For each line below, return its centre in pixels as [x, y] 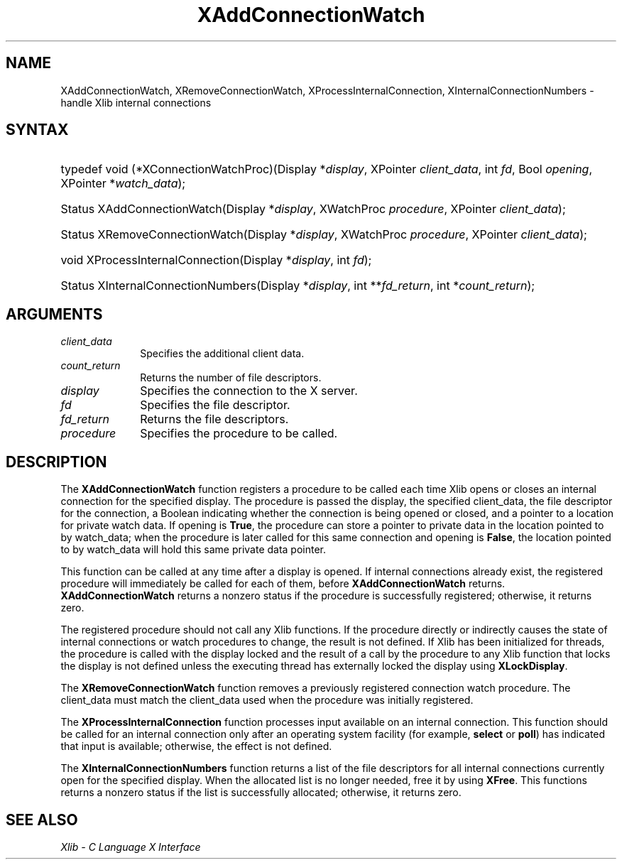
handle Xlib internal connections [136, 102]
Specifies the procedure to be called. [239, 434]
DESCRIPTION [56, 462]
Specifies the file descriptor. [215, 405]
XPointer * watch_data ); [123, 184]
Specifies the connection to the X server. [249, 391]
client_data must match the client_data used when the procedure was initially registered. [267, 700]
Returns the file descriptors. [214, 419]
